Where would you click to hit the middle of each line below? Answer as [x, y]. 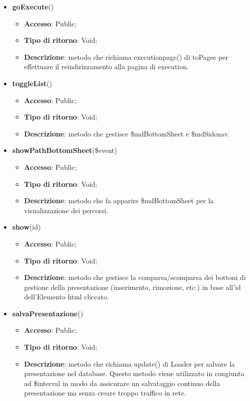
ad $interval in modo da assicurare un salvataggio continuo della [122, 383]
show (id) [26, 227]
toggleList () [32, 83]
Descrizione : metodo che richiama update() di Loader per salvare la [129, 363]
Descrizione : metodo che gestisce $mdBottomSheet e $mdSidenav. [127, 133]
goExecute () [33, 6]
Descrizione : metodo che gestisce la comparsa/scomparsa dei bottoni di [135, 277]
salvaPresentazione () [48, 313]
